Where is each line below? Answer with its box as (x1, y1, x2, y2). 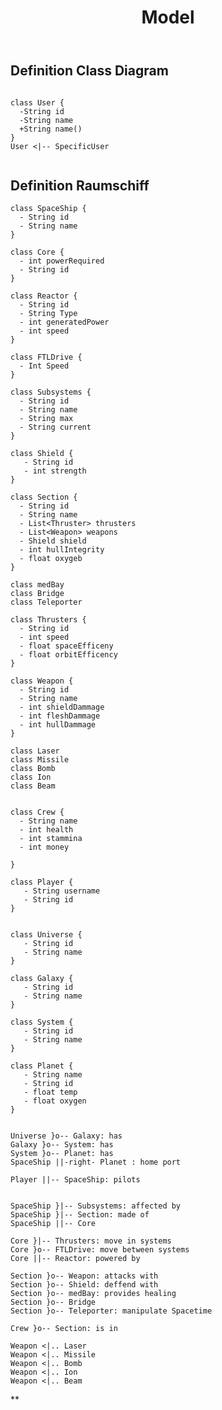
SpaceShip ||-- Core (10, 1219, 97, 1229)
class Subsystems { (10, 387, 92, 398)
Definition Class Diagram (10, 62, 169, 80)
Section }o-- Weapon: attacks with (10, 1271, 159, 1281)
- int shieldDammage (19, 702, 105, 713)
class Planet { (10, 1061, 74, 1071)
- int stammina (19, 834, 83, 844)
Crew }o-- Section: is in (10, 1324, 118, 1334)
